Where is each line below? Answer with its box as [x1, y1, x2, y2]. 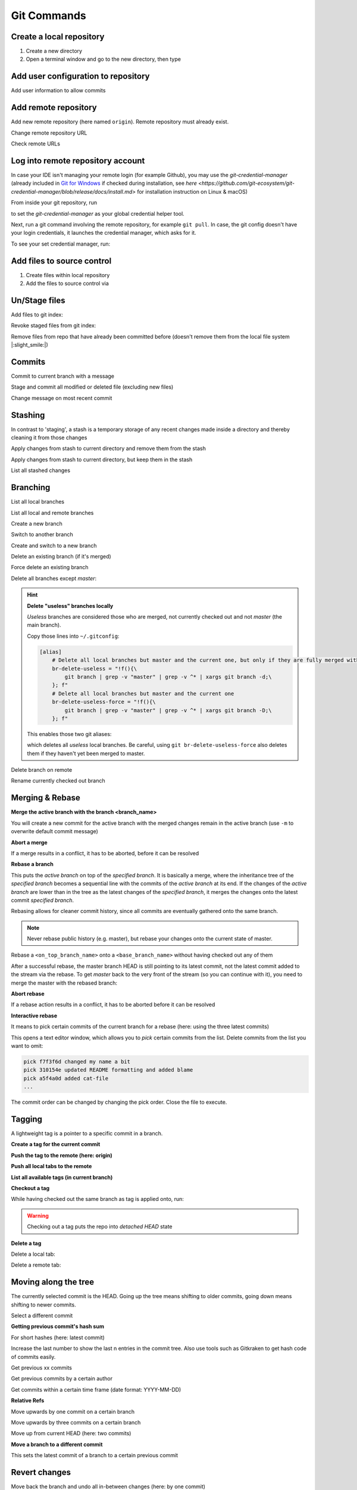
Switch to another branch [11, 531, 74, 538]
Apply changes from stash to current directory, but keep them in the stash [11, 456, 193, 463]
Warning [27, 1212, 49, 1219]
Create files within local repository [26, 271, 110, 278]
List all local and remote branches [11, 509, 94, 516]
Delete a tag [11, 1240, 42, 1247]
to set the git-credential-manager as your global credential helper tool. [11, 210, 184, 217]
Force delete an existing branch [11, 564, 89, 571]
